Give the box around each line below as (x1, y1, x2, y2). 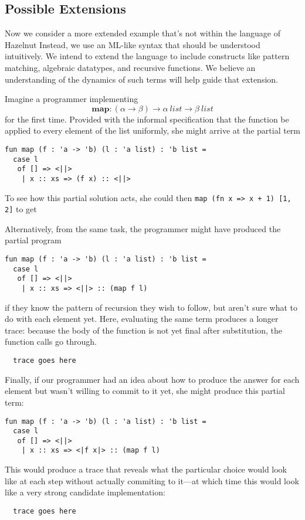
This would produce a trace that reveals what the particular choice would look (5, 463, 287, 475)
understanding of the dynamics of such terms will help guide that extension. (5, 73, 278, 85)
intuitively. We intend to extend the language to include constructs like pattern (5, 50, 290, 62)
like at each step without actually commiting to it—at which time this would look (5, 474, 299, 487)
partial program (5, 234, 62, 246)
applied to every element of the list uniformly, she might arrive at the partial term (5, 124, 300, 137)
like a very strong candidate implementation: (5, 486, 165, 498)
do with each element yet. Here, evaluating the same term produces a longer (5, 312, 279, 325)
